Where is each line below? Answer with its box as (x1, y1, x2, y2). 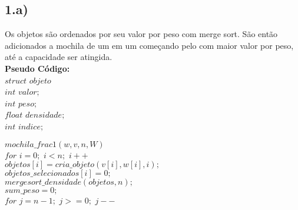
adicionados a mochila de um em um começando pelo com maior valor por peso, (5, 39, 294, 51)
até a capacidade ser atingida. (5, 51, 112, 63)
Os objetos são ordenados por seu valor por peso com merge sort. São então (5, 28, 278, 40)
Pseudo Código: (5, 62, 70, 74)
